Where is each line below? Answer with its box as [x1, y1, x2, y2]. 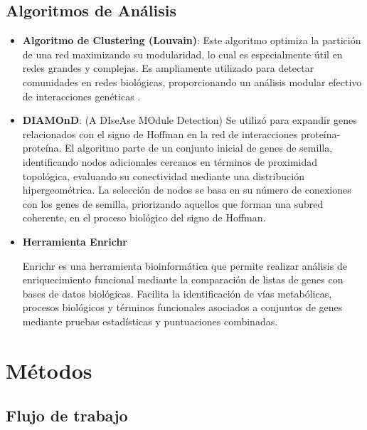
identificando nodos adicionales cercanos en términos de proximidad [22, 154, 318, 169]
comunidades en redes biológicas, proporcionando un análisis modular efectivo [22, 74, 362, 89]
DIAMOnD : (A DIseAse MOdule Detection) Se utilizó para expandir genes [22, 112, 357, 127]
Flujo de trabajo [6, 404, 128, 426]
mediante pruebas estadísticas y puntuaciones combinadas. [22, 313, 278, 328]
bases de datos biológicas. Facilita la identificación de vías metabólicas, [22, 285, 332, 300]
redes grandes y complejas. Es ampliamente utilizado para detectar [22, 61, 314, 75]
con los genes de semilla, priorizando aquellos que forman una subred [22, 196, 324, 211]
